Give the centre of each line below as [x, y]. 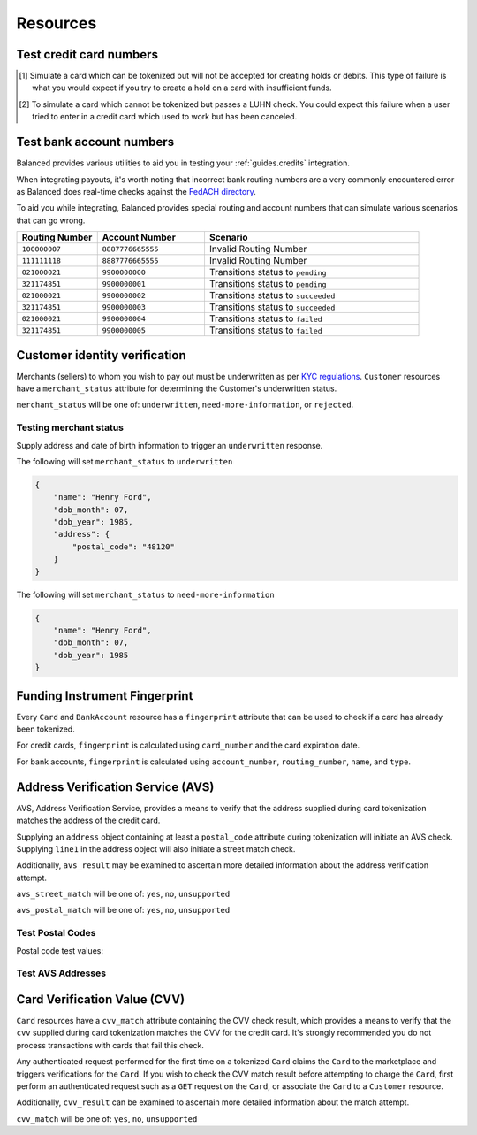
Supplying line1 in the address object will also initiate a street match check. [156, 848]
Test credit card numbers [87, 54]
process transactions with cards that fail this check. [110, 1045]
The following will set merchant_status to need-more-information [145, 594]
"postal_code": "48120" [124, 547]
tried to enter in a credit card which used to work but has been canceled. [165, 117]
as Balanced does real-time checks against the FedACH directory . [136, 191]
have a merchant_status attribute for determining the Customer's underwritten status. [177, 388]
